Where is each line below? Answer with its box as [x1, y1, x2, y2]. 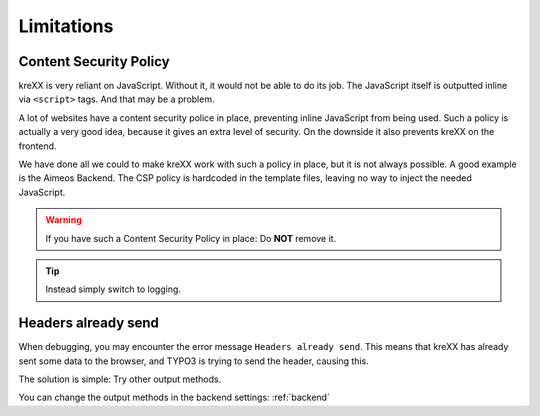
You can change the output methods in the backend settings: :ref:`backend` [18, 391, 330, 404]
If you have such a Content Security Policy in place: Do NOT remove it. [45, 232, 337, 244]
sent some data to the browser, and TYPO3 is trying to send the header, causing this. [18, 355, 369, 367]
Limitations [18, 15, 114, 37]
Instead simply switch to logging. [45, 283, 182, 295]
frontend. [18, 140, 57, 152]
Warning [45, 214, 82, 226]
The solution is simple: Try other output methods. [18, 373, 222, 385]
